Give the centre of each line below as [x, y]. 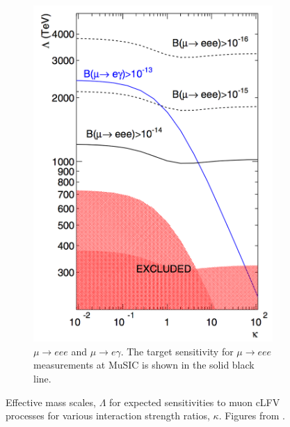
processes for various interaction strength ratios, [108, 416]
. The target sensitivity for [177, 351]
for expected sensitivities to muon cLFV [195, 402]
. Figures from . [252, 416]
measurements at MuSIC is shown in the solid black [144, 365]
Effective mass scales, [51, 402]
